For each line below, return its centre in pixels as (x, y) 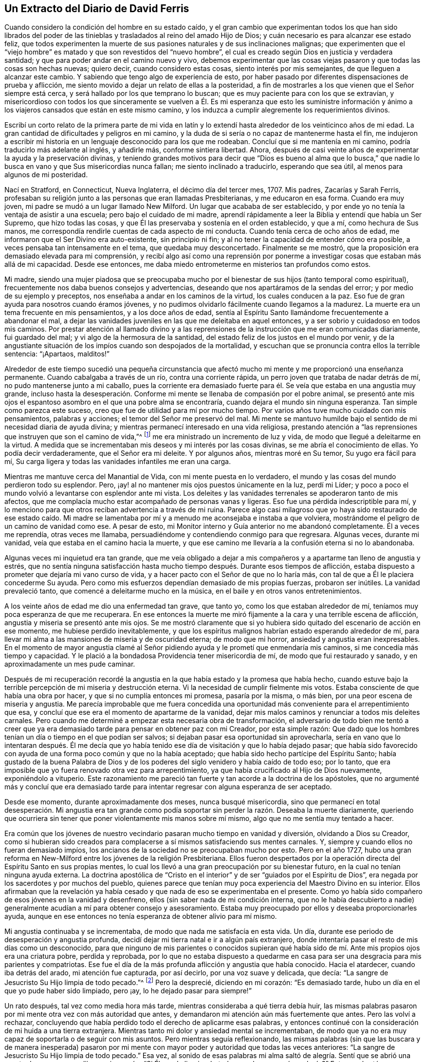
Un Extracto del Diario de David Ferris (97, 9)
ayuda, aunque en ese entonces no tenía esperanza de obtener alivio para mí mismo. (141, 916)
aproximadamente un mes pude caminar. (70, 664)
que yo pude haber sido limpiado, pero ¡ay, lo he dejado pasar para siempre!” (128, 990)
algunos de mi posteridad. (46, 175)
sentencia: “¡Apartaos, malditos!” (57, 354)
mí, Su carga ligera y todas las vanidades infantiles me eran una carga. (118, 462)
